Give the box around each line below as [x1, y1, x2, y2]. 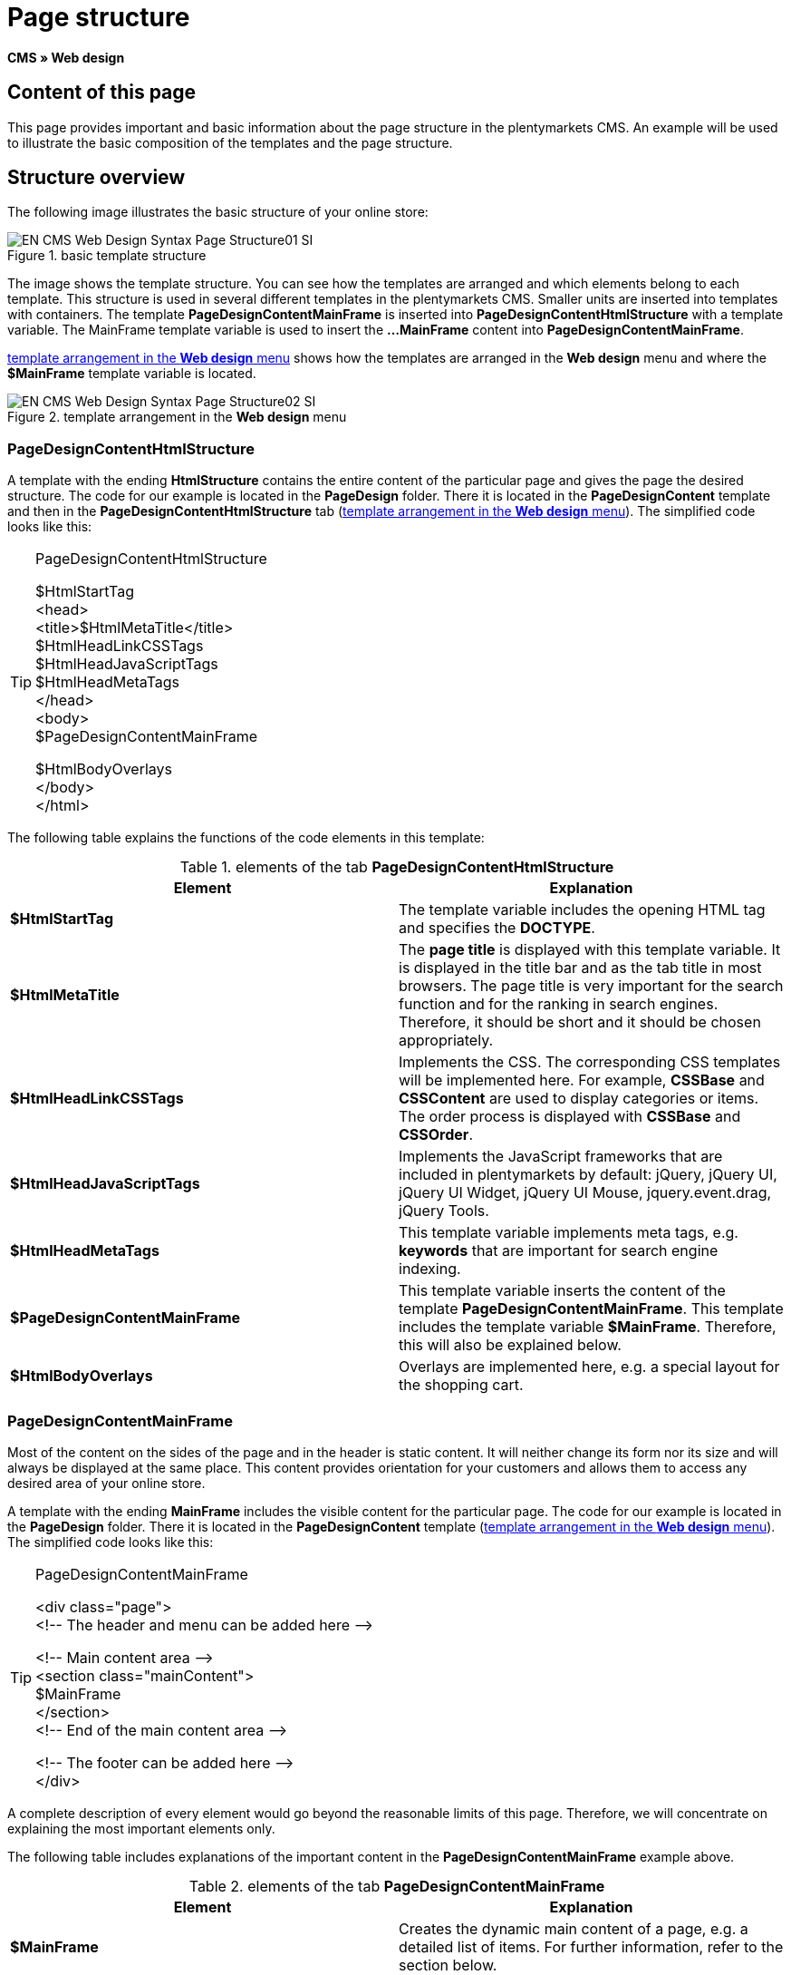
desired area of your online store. [7, 1474, 206, 1491]
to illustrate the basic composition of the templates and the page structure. [7, 134, 453, 151]
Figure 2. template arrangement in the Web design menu [7, 409, 347, 425]
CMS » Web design [7, 49, 125, 65]
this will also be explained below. [399, 1336, 622, 1355]
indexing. [399, 1260, 461, 1279]
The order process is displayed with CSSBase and [399, 1107, 741, 1126]
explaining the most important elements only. [7, 1820, 275, 1836]
